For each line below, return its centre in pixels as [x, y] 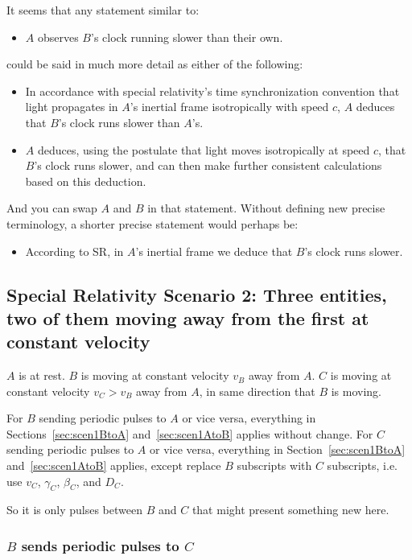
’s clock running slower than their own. [187, 37]
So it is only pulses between [74, 510]
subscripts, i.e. [363, 465]
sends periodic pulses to [100, 545]
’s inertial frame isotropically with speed [229, 107]
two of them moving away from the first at [188, 317]
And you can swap [52, 208]
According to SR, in [74, 251]
